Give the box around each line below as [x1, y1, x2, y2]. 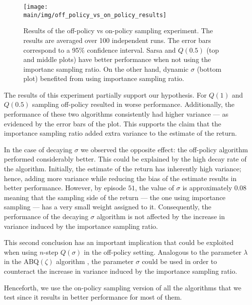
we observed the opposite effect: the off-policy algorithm [80, 144, 248, 154]
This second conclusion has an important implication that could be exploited [4, 237, 233, 247]
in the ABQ [4, 256, 39, 266]
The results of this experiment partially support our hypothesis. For [4, 89, 207, 100]
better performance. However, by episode [4, 183, 126, 193]
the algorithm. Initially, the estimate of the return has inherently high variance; [4, 163, 241, 174]
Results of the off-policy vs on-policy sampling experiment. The [23, 25, 213, 36]
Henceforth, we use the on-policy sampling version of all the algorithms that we [4, 282, 241, 292]
